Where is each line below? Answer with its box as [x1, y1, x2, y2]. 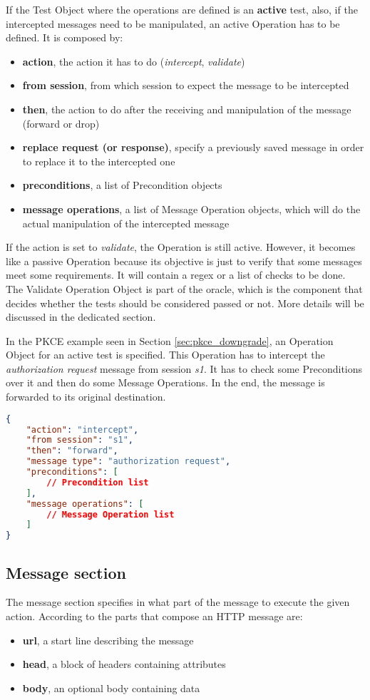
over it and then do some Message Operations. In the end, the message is [6, 375, 325, 390]
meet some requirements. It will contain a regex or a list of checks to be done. [6, 267, 346, 282]
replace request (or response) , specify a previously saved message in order [22, 140, 364, 155]
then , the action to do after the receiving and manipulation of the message [22, 101, 351, 116]
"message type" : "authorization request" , [26, 456, 231, 467]
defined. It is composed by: [6, 30, 123, 45]
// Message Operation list [46, 509, 175, 520]
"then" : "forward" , [26, 446, 118, 456]
